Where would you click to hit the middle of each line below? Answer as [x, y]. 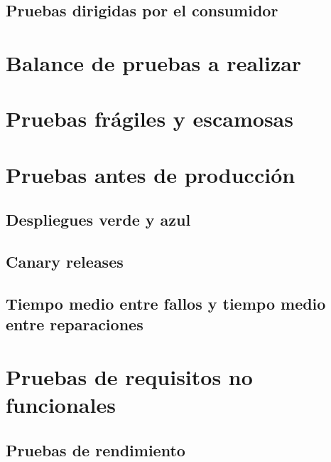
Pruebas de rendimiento [96, 450]
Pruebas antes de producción [151, 174]
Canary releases [65, 262]
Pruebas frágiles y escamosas [150, 119]
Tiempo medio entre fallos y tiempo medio [166, 303]
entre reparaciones [75, 324]
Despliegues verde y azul [98, 220]
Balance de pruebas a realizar [154, 62]
